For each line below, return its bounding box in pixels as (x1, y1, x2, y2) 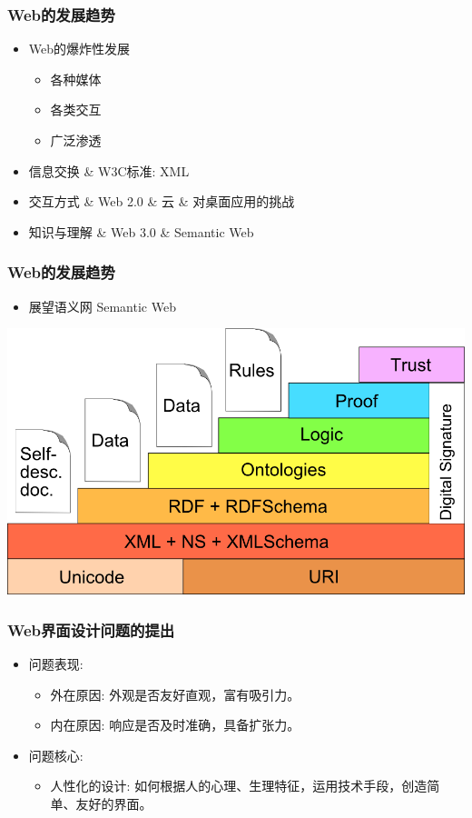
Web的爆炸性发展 (28, 39, 131, 58)
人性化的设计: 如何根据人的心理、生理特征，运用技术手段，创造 (50, 776, 428, 795)
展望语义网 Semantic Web (28, 296, 176, 315)
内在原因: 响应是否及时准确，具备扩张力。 (50, 715, 300, 734)
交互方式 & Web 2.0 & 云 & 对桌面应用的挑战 (28, 192, 295, 211)
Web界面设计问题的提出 (7, 618, 175, 641)
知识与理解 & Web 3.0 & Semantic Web (28, 222, 254, 241)
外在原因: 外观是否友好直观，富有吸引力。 (50, 684, 300, 703)
